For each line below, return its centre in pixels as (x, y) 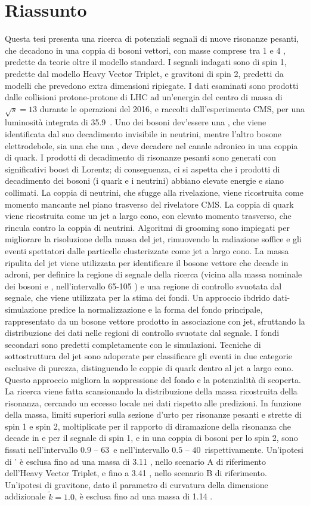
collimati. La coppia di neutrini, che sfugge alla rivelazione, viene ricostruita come (154, 192)
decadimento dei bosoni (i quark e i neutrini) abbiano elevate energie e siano (145, 181)
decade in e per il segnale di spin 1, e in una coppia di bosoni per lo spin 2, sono (151, 438)
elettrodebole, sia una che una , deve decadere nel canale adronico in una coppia (151, 145)
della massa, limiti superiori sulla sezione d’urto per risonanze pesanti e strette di (153, 414)
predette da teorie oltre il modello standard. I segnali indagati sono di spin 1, (146, 62)
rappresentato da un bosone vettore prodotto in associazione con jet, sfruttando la (155, 321)
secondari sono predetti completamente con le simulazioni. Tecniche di (133, 344)
